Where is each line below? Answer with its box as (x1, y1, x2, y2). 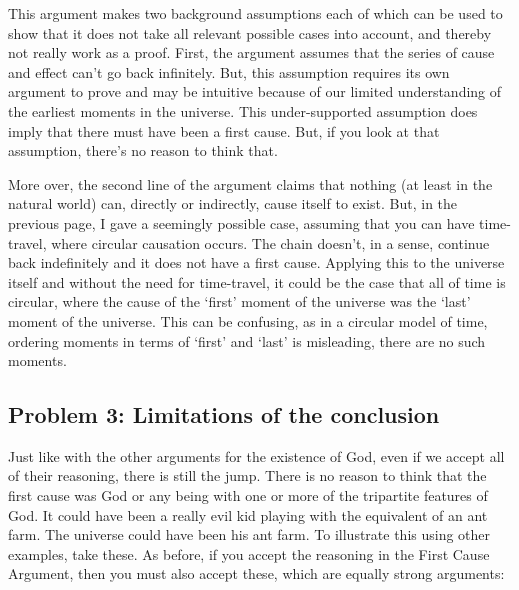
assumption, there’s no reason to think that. (8, 140, 278, 161)
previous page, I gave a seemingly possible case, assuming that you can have (8, 212, 475, 233)
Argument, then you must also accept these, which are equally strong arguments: (8, 563, 505, 584)
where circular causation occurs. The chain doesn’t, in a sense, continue (51, 232, 490, 253)
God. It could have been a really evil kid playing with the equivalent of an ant (8, 504, 488, 525)
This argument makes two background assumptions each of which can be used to (8, 3, 503, 23)
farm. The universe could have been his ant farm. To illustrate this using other (8, 524, 491, 545)
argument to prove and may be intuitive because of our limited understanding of (8, 81, 502, 102)
